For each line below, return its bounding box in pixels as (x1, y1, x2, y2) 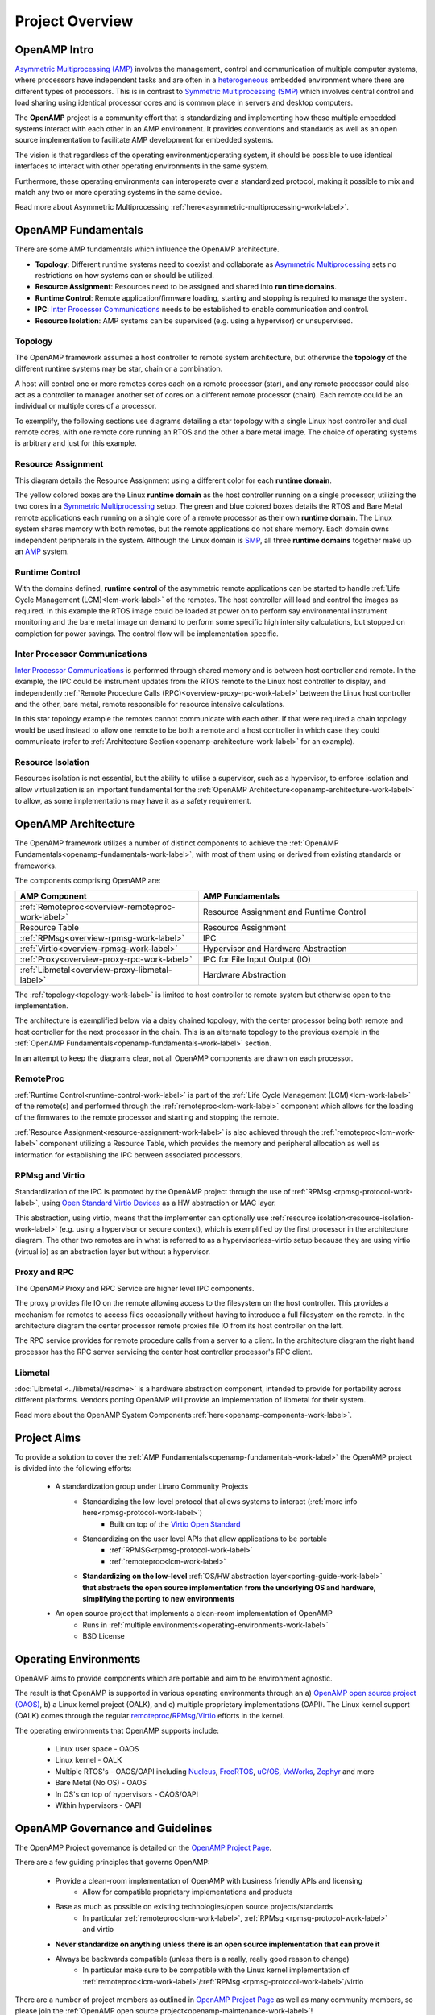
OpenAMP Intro (14, 43, 94, 56)
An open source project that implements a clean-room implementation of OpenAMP (55, 1609, 333, 1618)
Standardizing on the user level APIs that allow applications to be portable (82, 1534, 328, 1543)
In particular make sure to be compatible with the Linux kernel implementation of (82, 1965, 350, 1975)
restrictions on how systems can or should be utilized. (35, 271, 215, 280)
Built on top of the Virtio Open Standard (110, 1519, 241, 1529)
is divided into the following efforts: (14, 1464, 132, 1473)
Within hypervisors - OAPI (55, 1800, 142, 1809)
